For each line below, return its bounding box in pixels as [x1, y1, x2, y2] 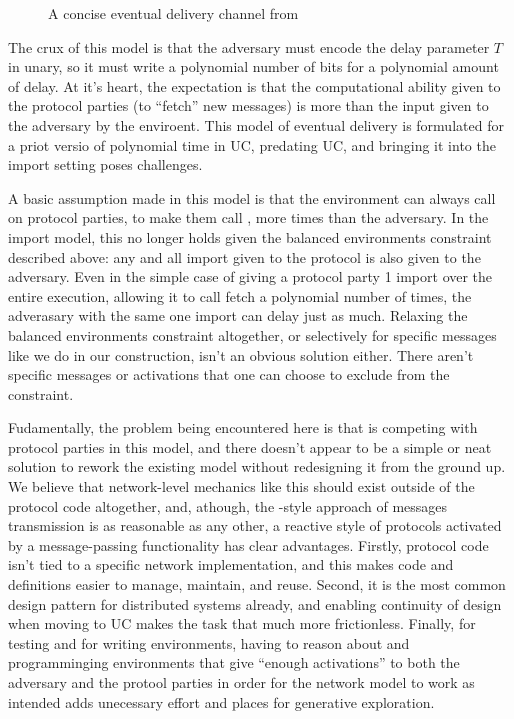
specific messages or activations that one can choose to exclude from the [8, 364, 450, 385]
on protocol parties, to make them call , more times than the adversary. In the [8, 207, 489, 228]
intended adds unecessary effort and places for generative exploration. [8, 691, 435, 712]
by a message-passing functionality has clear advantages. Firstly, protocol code [8, 534, 489, 555]
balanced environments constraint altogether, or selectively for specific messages [8, 324, 497, 345]
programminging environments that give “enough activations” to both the [8, 652, 460, 673]
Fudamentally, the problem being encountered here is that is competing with [8, 417, 478, 438]
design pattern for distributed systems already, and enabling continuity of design [8, 593, 502, 614]
